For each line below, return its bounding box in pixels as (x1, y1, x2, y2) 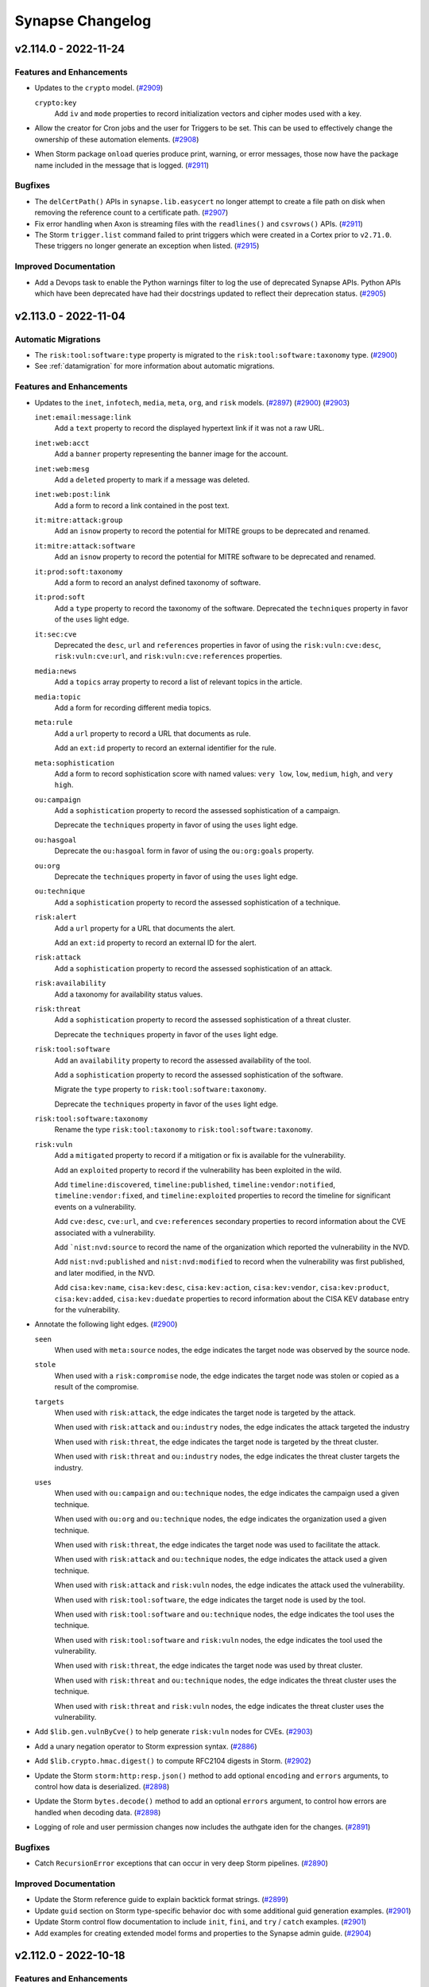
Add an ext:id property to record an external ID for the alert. (54, 938, 257, 947)
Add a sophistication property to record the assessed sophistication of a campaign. (54, 806, 341, 815)
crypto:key (34, 98, 77, 107)
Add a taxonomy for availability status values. (54, 990, 203, 999)
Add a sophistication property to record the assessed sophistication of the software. (54, 1070, 343, 1079)
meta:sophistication (34, 758, 115, 767)
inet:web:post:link (34, 490, 110, 499)
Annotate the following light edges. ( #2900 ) (34, 1319, 178, 1329)
